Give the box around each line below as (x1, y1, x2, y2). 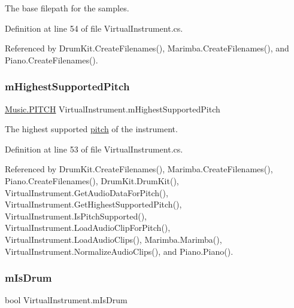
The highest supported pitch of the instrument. (5, 123, 178, 135)
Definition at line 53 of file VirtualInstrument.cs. (5, 142, 183, 155)
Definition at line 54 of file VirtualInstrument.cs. (5, 22, 183, 34)
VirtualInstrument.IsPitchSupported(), (5, 209, 147, 222)
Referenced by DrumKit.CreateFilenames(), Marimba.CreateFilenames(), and (5, 42, 289, 54)
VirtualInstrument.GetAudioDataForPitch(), (5, 186, 168, 199)
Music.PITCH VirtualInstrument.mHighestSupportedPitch (5, 102, 220, 115)
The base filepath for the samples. (5, 2, 129, 14)
